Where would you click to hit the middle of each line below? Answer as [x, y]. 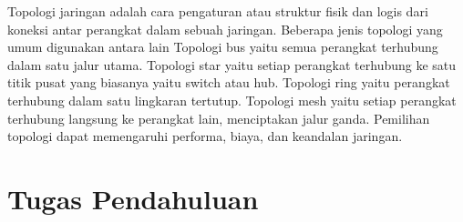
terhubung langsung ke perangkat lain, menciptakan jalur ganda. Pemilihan [219, 118]
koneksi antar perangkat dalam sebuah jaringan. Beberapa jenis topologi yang [225, 29]
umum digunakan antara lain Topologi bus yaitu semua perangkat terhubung [223, 47]
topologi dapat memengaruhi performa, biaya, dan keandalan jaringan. [205, 136]
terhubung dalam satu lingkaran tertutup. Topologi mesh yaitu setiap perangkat [232, 100]
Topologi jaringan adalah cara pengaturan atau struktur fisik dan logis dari [218, 11]
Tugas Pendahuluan [133, 198]
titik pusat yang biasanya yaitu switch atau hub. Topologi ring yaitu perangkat [229, 82]
